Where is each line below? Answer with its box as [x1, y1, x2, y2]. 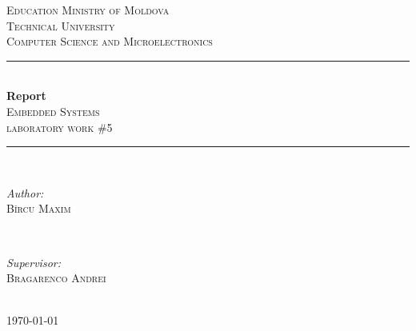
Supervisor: [6, 253, 61, 270]
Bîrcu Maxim [6, 200, 71, 217]
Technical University [6, 17, 115, 34]
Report [6, 87, 46, 104]
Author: [6, 184, 44, 201]
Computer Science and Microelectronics [6, 33, 213, 50]
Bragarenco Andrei [6, 269, 106, 286]
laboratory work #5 [6, 118, 113, 135]
